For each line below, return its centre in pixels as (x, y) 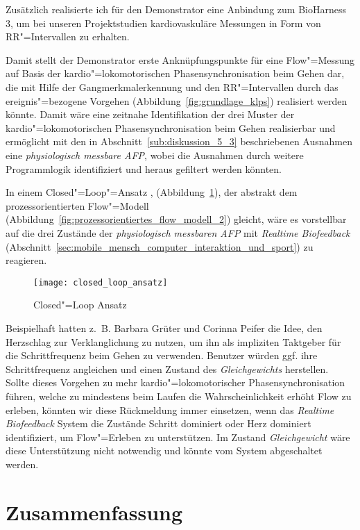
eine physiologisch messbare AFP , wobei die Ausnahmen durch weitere (155, 155)
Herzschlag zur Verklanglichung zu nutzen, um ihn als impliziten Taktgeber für (173, 341)
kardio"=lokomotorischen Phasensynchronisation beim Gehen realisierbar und (171, 127)
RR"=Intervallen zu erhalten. (68, 36)
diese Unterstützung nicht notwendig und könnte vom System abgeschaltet (164, 450)
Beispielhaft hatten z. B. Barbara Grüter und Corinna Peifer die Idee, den (164, 328)
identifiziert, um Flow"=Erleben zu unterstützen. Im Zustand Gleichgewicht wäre (178, 437)
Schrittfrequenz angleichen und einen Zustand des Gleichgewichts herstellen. (167, 368)
